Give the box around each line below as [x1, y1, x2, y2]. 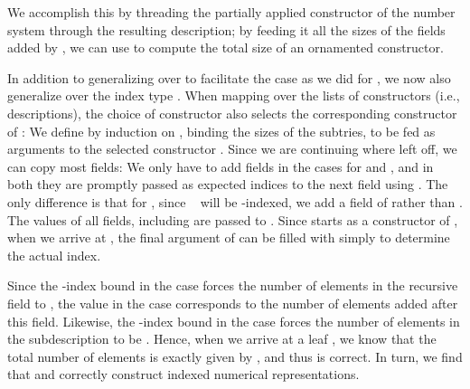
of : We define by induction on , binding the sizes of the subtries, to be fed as [7, 121, 436, 140]
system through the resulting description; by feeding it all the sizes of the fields [7, 20, 446, 39]
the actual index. [7, 245, 101, 264]
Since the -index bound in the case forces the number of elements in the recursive [7, 276, 458, 295]
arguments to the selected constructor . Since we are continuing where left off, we [7, 139, 457, 158]
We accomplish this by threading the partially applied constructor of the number [7, 3, 456, 21]
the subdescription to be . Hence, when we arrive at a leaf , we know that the [7, 329, 437, 348]
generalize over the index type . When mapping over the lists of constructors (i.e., [7, 86, 460, 105]
